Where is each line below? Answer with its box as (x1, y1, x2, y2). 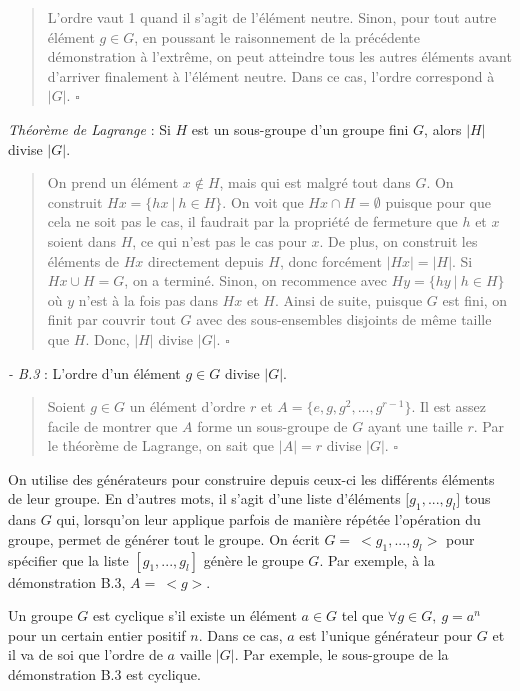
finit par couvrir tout (47, 309, 176, 330)
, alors (424, 118, 462, 139)
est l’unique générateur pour (299, 624, 473, 645)
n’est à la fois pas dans (78, 289, 218, 310)
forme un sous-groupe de (197, 415, 348, 436)
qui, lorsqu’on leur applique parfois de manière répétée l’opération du (56, 509, 481, 530)
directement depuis (148, 250, 264, 271)
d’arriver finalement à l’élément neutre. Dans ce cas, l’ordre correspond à (47, 65, 495, 86)
